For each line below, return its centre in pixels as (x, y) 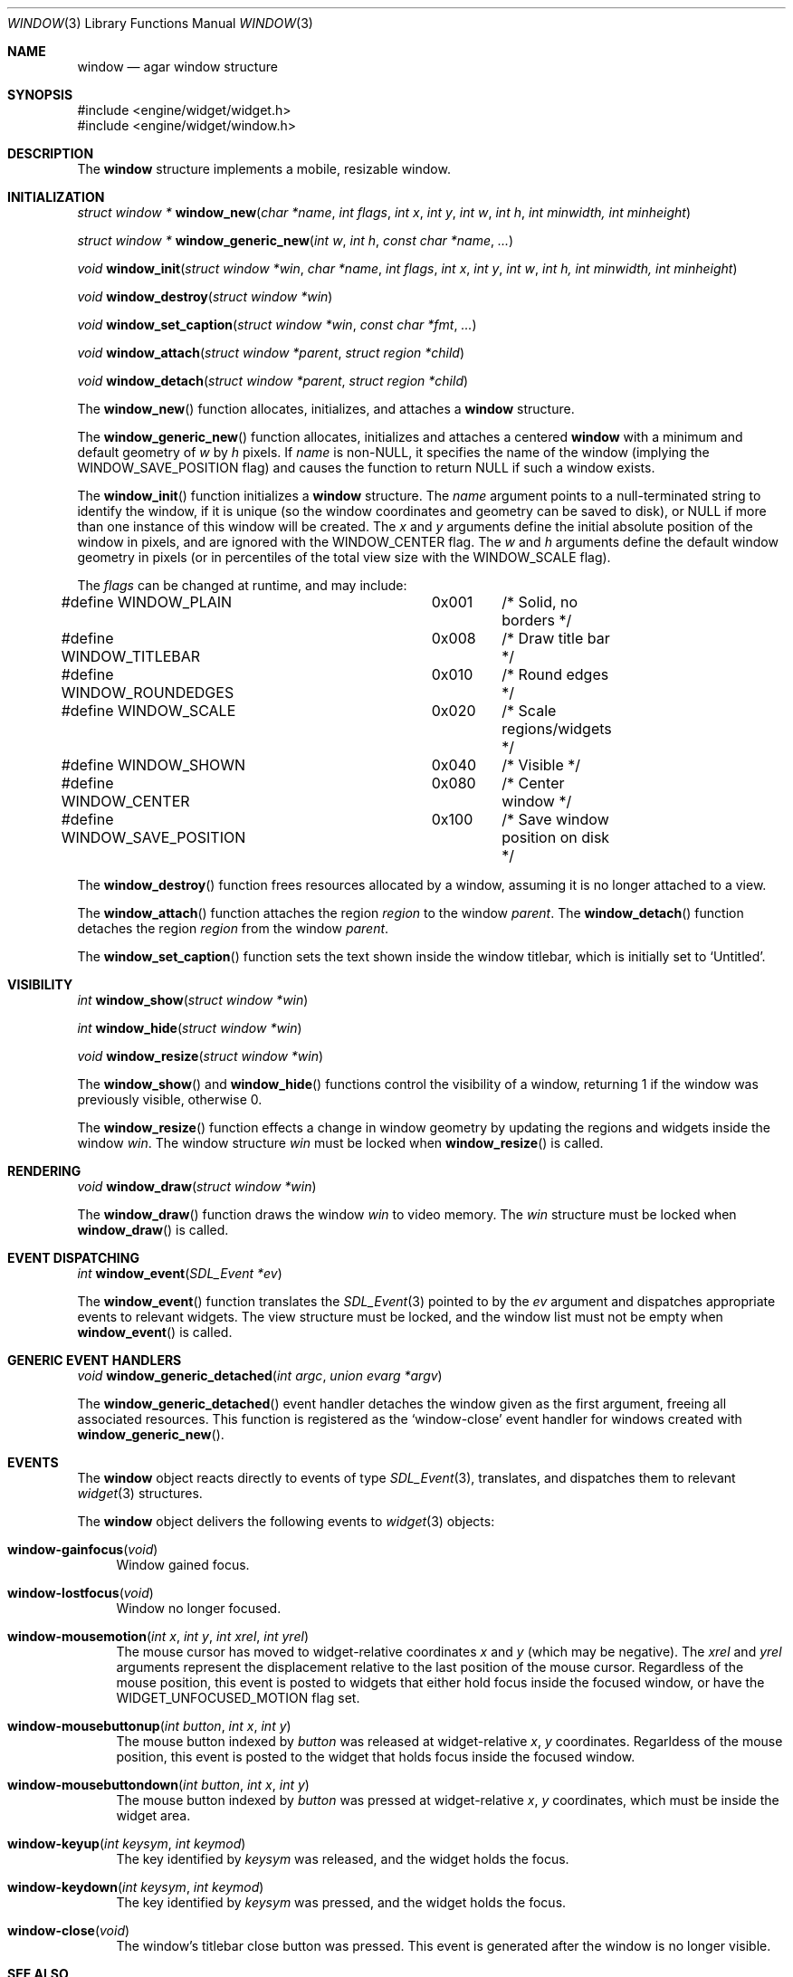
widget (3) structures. (140, 1493)
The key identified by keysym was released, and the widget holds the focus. (343, 1859)
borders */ (537, 620)
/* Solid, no (540, 602)
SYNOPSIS (40, 95)
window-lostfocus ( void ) (81, 1593)
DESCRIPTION (51, 153)
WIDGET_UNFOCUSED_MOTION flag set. (238, 1698)
